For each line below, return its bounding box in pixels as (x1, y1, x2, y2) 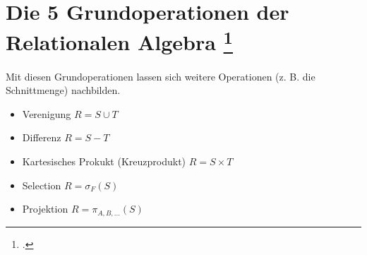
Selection (22, 177, 61, 192)
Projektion (22, 201, 68, 216)
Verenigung (22, 106, 71, 121)
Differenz (22, 130, 61, 145)
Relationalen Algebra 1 (6, 25, 233, 57)
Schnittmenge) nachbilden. (6, 83, 121, 97)
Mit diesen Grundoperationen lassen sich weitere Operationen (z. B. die (6, 69, 315, 83)
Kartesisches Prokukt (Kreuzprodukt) (22, 154, 186, 169)
